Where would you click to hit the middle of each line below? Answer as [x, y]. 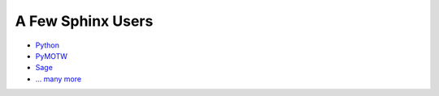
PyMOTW [52, 56]
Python [48, 45]
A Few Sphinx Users [84, 21]
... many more [58, 79]
